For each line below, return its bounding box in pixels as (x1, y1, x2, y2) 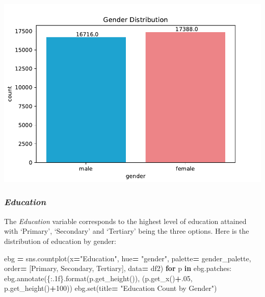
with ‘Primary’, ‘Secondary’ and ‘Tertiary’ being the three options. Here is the (4, 226, 249, 236)
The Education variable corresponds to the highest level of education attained (4, 215, 247, 226)
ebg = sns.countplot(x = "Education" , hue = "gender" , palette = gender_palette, (4, 253, 251, 263)
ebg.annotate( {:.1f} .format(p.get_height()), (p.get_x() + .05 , (4, 273, 193, 283)
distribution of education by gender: (4, 235, 116, 246)
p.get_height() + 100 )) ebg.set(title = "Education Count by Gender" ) (4, 283, 217, 293)
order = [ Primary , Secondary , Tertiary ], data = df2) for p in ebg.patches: (4, 263, 232, 274)
